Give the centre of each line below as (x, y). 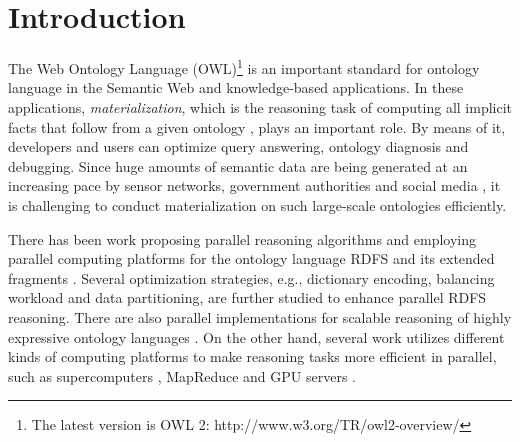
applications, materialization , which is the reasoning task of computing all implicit (260, 106)
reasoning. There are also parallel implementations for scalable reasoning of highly (260, 316)
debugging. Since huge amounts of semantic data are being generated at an (238, 165)
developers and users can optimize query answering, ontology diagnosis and (238, 146)
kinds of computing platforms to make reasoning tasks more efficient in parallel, (252, 356)
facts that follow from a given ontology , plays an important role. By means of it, (257, 126)
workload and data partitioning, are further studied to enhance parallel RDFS (247, 297)
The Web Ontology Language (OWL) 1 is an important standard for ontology (244, 66)
